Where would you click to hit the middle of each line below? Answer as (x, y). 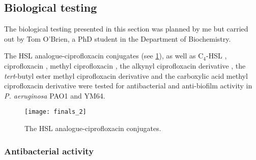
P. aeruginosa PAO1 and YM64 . (55, 95)
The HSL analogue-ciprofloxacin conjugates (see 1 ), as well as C (104, 56)
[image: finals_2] (55, 112)
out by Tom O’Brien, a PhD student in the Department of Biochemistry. (118, 38)
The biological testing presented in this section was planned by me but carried (126, 29)
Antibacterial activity (49, 151)
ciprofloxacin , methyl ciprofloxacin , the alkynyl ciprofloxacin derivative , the (125, 65)
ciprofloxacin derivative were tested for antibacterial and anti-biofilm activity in (128, 86)
